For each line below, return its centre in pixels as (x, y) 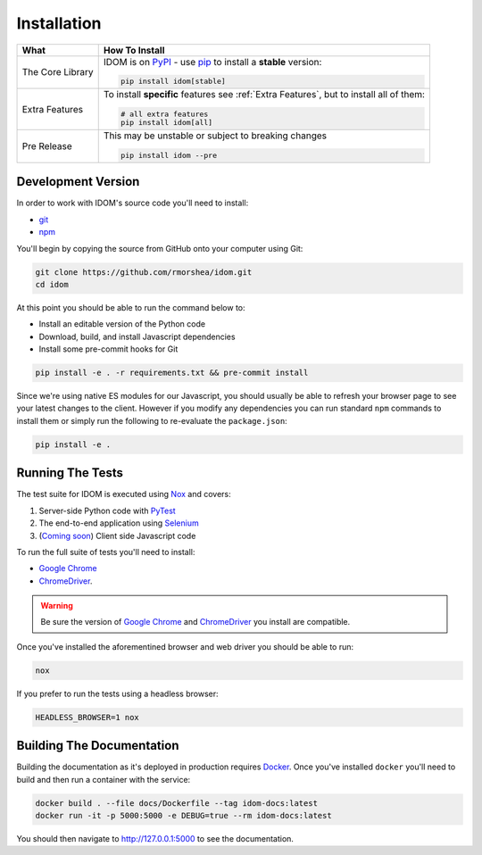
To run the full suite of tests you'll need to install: (106, 552)
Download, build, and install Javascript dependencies (137, 336)
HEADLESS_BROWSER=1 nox (87, 717)
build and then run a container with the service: (104, 779)
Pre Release (47, 146)
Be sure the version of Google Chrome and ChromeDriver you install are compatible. (195, 622)
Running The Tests (70, 473)
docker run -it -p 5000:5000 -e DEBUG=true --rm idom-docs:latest (183, 816)
